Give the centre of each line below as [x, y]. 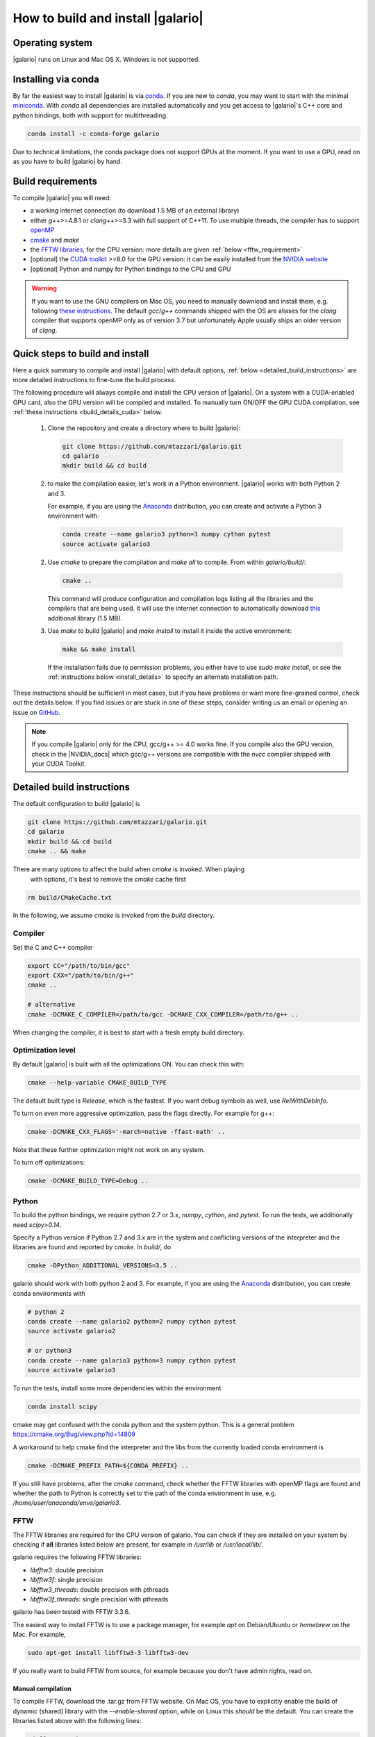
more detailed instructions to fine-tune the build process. [94, 380]
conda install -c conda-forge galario [93, 133]
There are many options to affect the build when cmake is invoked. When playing [129, 869]
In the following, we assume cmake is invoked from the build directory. [114, 915]
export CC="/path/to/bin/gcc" [79, 965]
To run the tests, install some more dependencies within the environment [117, 1388]
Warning [44, 288]
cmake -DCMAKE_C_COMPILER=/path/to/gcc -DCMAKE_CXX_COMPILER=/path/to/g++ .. [163, 1014]
